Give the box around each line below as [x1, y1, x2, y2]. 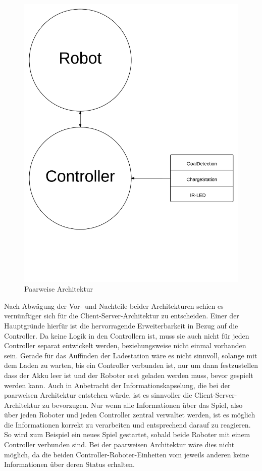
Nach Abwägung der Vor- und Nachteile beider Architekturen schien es [4, 300, 224, 311]
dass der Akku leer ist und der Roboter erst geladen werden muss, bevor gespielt [4, 369, 253, 380]
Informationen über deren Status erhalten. [4, 459, 135, 469]
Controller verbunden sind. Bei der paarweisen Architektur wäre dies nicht [4, 439, 235, 450]
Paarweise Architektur [24, 284, 93, 294]
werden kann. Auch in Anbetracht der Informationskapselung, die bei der [4, 380, 231, 390]
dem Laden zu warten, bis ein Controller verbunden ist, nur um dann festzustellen [4, 360, 258, 370]
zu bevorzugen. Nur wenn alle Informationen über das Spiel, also [42, 399, 243, 410]
